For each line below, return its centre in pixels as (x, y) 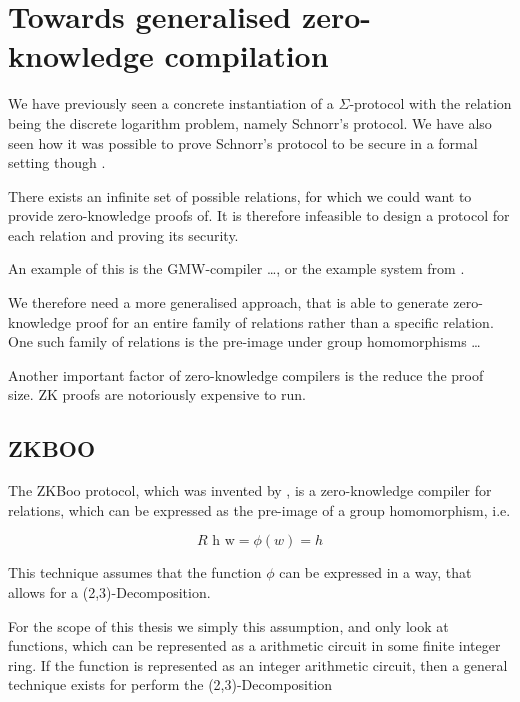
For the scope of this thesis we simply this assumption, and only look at (228, 625)
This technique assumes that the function (135, 572)
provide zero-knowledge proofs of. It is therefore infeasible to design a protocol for (259, 215)
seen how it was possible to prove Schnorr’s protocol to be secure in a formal (243, 142)
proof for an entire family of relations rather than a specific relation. (284, 321)
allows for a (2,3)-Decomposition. (109, 592)
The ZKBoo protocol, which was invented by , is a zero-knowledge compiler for (250, 490)
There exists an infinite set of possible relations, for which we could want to (240, 195)
